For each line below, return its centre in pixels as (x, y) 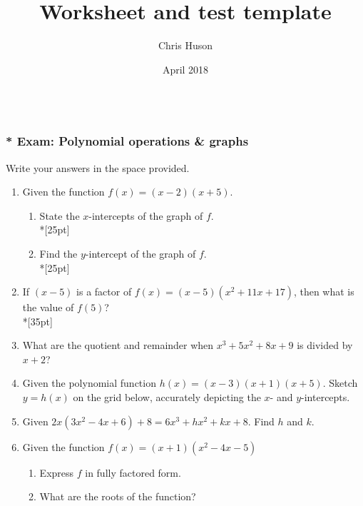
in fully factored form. (133, 472)
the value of (48, 307)
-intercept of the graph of (140, 253)
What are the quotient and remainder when (118, 345)
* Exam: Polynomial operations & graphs (127, 141)
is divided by (325, 345)
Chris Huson (185, 45)
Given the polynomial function (89, 383)
